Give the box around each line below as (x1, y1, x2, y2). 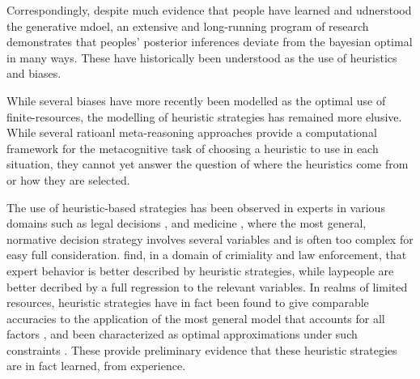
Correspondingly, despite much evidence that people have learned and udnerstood (6, 2, 412, 18)
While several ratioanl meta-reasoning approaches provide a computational (6, 124, 377, 141)
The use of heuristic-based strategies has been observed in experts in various (6, 198, 385, 215)
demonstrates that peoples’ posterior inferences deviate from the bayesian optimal (6, 33, 413, 50)
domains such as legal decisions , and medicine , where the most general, (6, 215, 367, 232)
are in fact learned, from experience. (6, 357, 186, 374)
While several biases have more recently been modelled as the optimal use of (6, 92, 386, 109)
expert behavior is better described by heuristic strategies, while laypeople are (6, 262, 394, 279)
